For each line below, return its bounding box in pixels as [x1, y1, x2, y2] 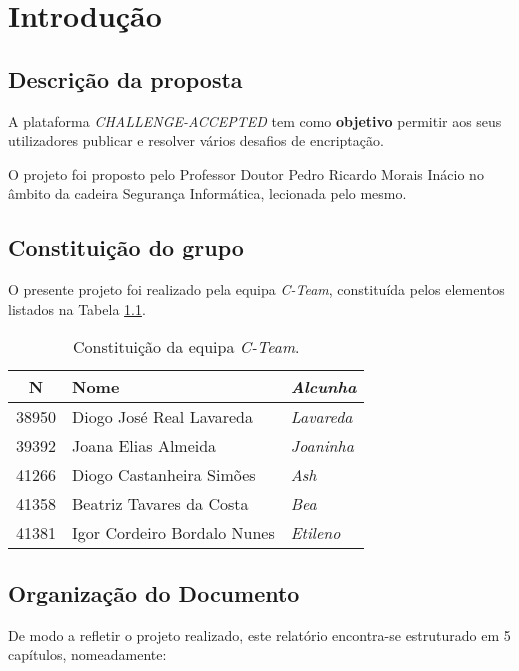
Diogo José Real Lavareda [72, 405, 254, 429]
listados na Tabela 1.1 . [8, 298, 146, 319]
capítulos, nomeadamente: [8, 644, 167, 665]
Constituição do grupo [8, 232, 244, 263]
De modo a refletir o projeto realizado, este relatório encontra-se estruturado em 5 [8, 624, 511, 645]
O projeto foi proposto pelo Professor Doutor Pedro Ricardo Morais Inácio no [8, 163, 484, 184]
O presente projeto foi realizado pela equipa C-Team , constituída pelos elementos [8, 279, 505, 300]
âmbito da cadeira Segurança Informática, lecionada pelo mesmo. [8, 183, 407, 204]
